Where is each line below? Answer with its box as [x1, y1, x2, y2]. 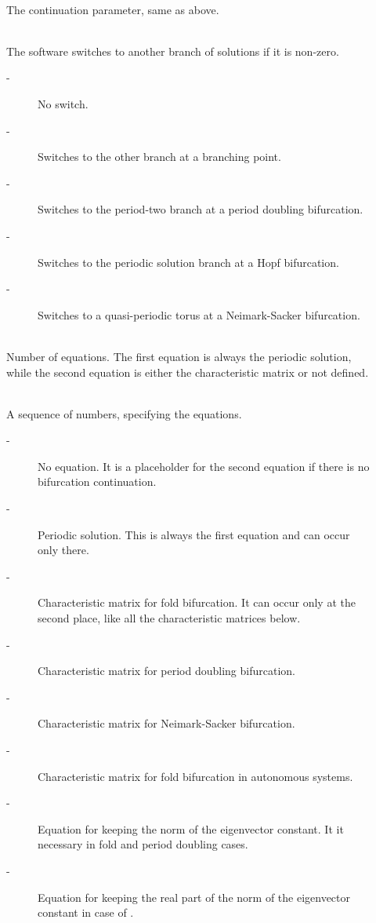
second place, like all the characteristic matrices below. [38, 610, 301, 626]
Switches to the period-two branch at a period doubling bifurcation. [38, 201, 363, 217]
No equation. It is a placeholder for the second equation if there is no [38, 458, 370, 474]
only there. [38, 542, 89, 558]
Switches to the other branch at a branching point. [38, 148, 281, 165]
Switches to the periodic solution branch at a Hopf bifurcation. [38, 254, 339, 270]
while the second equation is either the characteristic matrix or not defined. [6, 363, 369, 380]
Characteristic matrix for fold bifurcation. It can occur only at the [38, 594, 356, 611]
